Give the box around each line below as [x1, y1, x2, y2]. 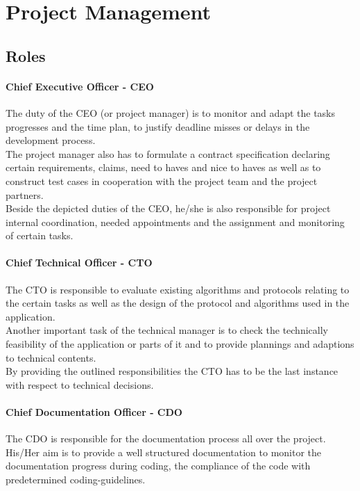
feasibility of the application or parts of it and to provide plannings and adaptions [6, 337, 354, 351]
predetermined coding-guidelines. [6, 472, 146, 487]
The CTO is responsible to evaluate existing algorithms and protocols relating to [6, 282, 350, 296]
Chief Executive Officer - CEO [6, 79, 154, 93]
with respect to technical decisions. [6, 377, 154, 392]
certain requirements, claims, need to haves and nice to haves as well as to [6, 160, 321, 175]
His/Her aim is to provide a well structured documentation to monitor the [6, 444, 322, 459]
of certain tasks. [6, 228, 74, 243]
